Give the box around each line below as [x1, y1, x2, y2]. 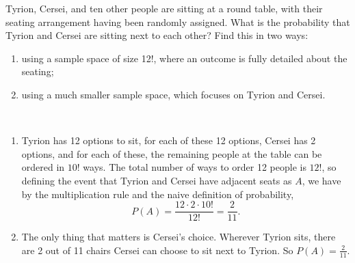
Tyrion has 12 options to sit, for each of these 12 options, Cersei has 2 [21, 133, 316, 148]
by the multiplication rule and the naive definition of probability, [21, 186, 294, 201]
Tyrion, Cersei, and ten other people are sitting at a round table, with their [5, 1, 323, 15]
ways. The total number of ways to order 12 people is [83, 160, 306, 174]
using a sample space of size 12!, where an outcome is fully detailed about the [21, 51, 347, 65]
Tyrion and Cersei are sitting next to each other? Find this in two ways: [5, 28, 308, 42]
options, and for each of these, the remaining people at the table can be [21, 146, 322, 161]
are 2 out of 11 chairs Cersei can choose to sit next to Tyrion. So [21, 243, 293, 257]
